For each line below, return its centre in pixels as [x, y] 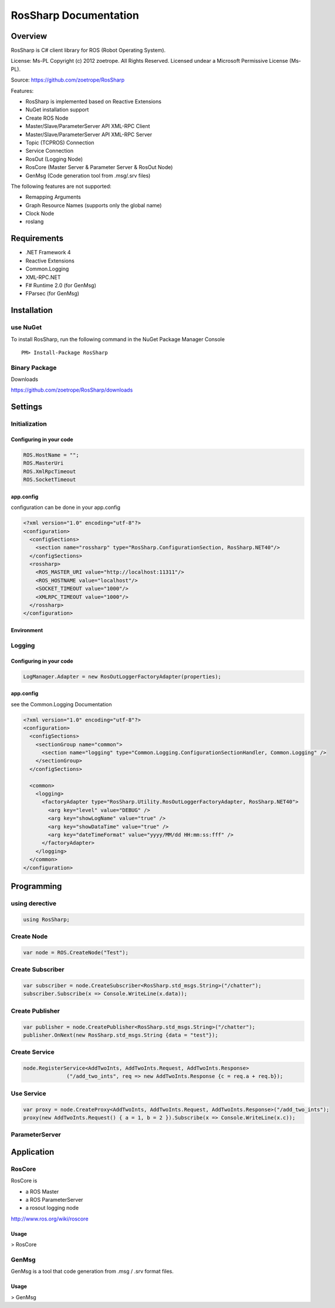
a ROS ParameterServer [54, 1200]
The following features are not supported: [61, 186]
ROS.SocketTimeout [50, 480]
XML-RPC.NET [43, 277]
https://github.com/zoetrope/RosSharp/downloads [72, 390]
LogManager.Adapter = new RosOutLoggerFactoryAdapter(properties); [122, 676]
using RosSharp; [47, 919]
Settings [27, 407]
